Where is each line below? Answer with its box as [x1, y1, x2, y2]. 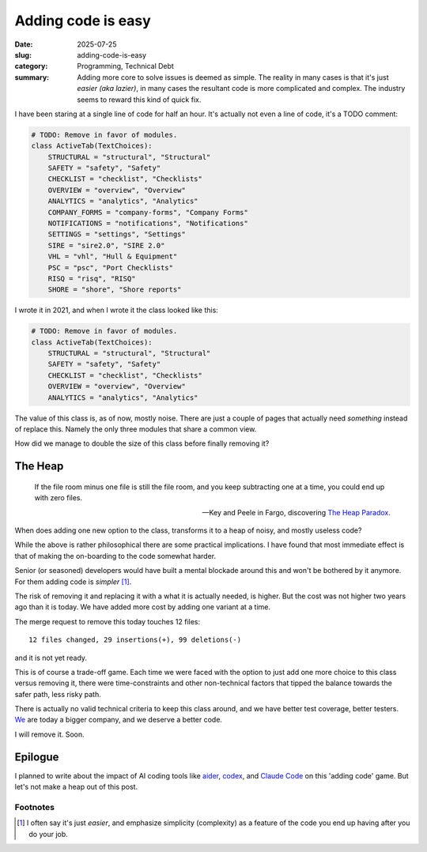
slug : [14, 50, 32, 59]
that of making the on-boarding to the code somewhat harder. [14, 551, 217, 560]
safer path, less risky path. [14, 689, 102, 699]
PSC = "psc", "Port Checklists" [47, 263, 174, 272]
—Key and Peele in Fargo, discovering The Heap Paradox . [202, 507, 391, 517]
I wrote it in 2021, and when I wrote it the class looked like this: [14, 305, 219, 315]
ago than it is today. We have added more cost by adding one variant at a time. [14, 602, 270, 612]
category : [14, 62, 48, 71]
